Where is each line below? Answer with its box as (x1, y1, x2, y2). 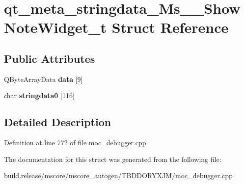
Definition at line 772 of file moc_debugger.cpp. (4, 137, 148, 148)
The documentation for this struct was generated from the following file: (4, 154, 221, 164)
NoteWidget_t (4, 17, 107, 37)
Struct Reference (111, 17, 229, 37)
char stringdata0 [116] (4, 90, 75, 101)
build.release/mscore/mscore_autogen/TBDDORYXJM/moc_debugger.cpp (4, 170, 233, 181)
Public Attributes (4, 51, 95, 66)
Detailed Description (4, 114, 111, 130)
